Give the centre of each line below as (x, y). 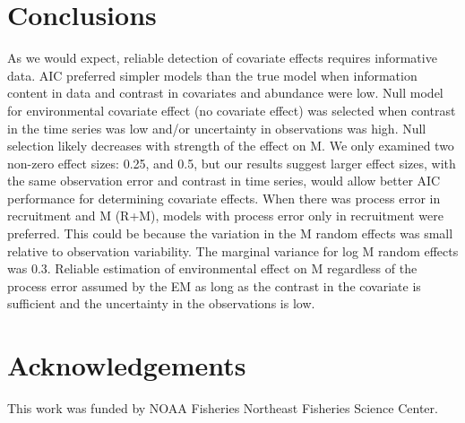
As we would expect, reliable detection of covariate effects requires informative (222, 58)
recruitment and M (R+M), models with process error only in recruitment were (225, 216)
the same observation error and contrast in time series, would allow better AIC (224, 181)
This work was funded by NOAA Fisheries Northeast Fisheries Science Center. (223, 408)
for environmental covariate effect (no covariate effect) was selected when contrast (232, 110)
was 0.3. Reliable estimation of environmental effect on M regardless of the (212, 268)
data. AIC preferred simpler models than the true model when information (212, 75)
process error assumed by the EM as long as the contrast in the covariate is (214, 285)
